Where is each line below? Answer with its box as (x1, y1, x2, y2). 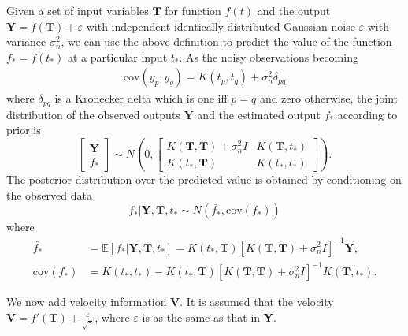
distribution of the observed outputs (6, 106, 180, 122)
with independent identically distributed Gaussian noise (86, 17, 355, 34)
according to (337, 106, 398, 122)
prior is (6, 121, 41, 138)
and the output (257, 2, 331, 18)
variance (6, 33, 46, 50)
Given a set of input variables (6, 2, 149, 18)
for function (165, 2, 221, 18)
